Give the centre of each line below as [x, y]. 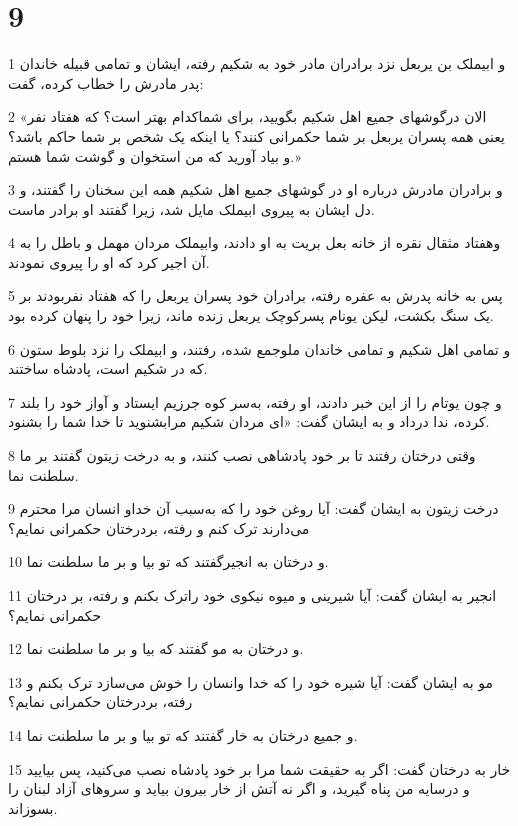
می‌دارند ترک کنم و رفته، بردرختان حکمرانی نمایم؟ [159, 527]
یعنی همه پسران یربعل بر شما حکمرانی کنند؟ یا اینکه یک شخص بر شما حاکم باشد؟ [256, 135]
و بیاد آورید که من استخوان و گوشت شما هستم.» [154, 155]
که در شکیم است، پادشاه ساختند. [108, 368]
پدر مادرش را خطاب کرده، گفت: [106, 82]
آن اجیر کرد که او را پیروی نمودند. [109, 261]
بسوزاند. [33, 807]
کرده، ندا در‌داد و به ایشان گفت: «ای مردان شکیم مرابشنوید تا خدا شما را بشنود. [249, 421]
